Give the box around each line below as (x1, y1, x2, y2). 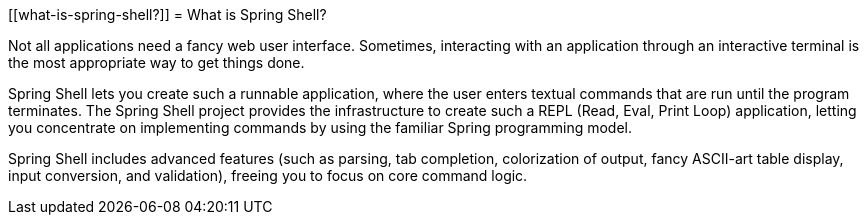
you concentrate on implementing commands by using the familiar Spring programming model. (8, 119, 632, 136)
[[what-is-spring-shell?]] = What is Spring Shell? (8, 6, 327, 23)
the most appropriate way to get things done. (8, 54, 305, 71)
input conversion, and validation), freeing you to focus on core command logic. (8, 167, 528, 184)
